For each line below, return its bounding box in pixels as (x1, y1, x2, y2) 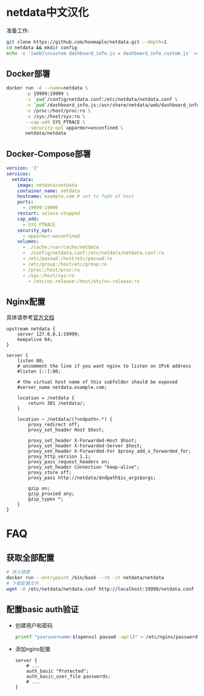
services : (6, 171, 32, 177)
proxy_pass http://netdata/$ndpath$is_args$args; (28, 475, 156, 481)
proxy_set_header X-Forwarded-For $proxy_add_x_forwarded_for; (28, 448, 191, 455)
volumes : (17, 238, 39, 245)
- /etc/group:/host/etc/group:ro (22, 261, 107, 267)
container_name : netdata (17, 188, 80, 194)
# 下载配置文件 (6, 581, 39, 587)
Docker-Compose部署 (6, 148, 91, 159)
